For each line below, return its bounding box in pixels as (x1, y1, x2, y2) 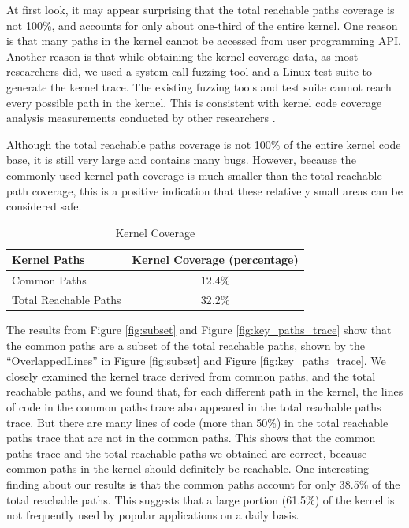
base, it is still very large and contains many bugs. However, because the (6, 151, 356, 168)
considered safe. (6, 198, 82, 214)
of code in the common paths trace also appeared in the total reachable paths (6, 399, 381, 415)
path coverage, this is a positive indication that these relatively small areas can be (6, 182, 403, 199)
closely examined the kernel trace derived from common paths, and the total (6, 367, 376, 384)
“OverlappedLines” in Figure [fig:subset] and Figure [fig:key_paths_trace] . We (6, 352, 386, 369)
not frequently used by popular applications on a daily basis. (6, 507, 299, 523)
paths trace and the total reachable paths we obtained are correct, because (6, 444, 367, 461)
